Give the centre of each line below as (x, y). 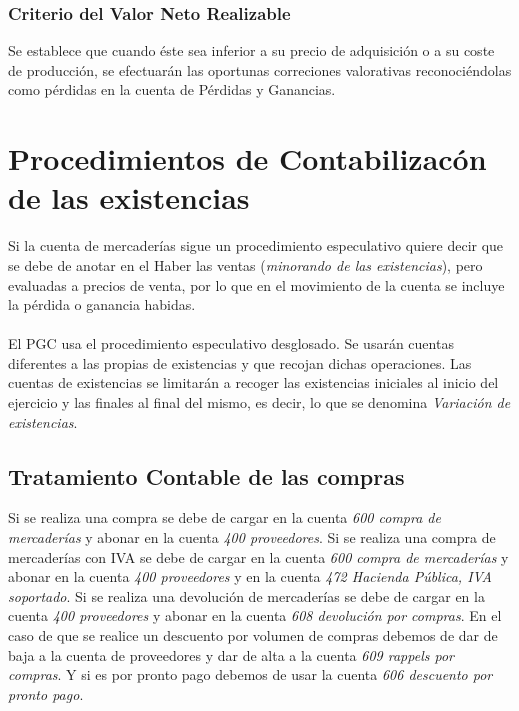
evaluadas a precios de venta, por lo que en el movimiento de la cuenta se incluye (256, 284)
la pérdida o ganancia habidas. (102, 304)
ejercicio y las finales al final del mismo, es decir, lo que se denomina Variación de (259, 402)
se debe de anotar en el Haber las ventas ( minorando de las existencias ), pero (245, 264)
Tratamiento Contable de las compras (206, 475)
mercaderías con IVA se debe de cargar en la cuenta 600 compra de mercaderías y (258, 556)
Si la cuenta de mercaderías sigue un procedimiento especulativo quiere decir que (256, 245)
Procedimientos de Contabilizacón (247, 158)
